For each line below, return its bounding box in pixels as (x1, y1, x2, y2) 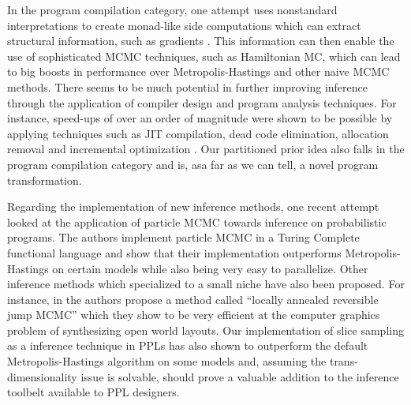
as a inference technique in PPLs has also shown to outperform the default (7, 337, 368, 354)
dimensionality (7, 368, 77, 384)
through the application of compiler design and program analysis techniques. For (7, 94, 397, 111)
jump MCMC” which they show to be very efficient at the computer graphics (7, 306, 380, 323)
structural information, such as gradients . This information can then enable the (7, 32, 394, 49)
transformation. (7, 171, 82, 188)
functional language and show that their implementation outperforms (7, 244, 342, 261)
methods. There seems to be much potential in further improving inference (7, 78, 368, 95)
